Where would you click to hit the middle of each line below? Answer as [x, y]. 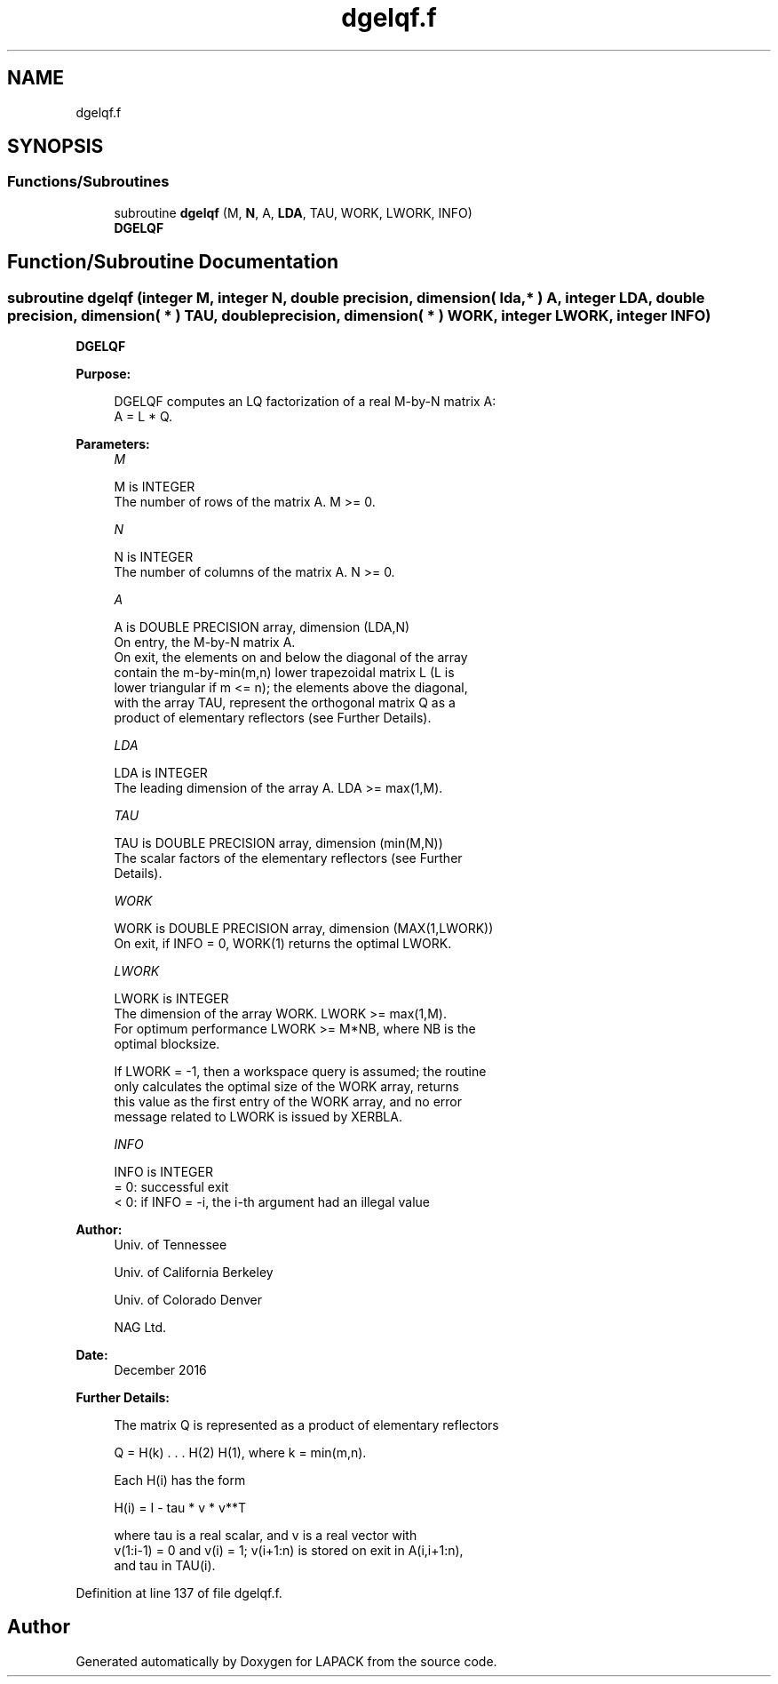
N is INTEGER [154, 557]
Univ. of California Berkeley [194, 1273]
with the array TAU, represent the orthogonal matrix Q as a [285, 703]
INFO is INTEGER [163, 1172]
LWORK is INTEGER [171, 999]
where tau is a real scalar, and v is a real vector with [266, 1536]
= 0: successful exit [171, 1187]
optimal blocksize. [167, 1044]
